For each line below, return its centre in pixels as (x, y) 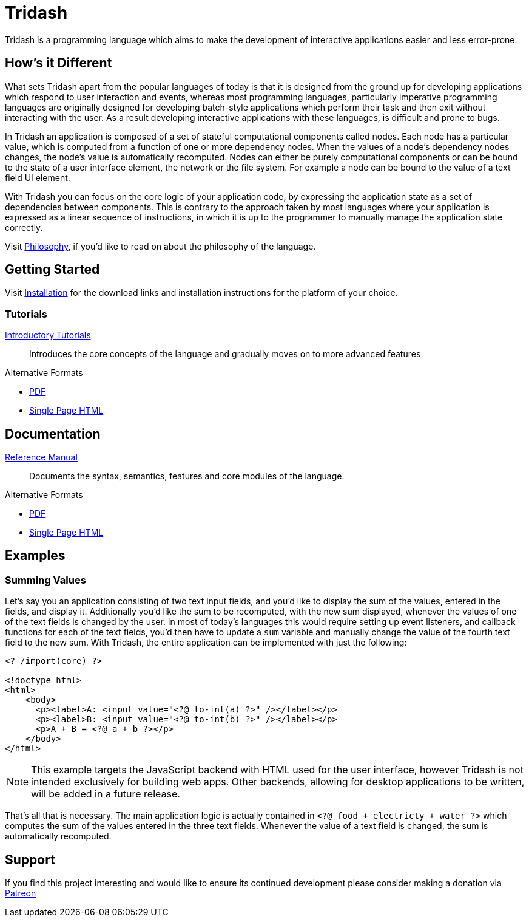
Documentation (53, 434)
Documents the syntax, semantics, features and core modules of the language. (187, 476)
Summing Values (45, 580)
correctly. (24, 227)
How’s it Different (59, 63)
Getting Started (52, 270)
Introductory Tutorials (48, 335)
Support (30, 859)
